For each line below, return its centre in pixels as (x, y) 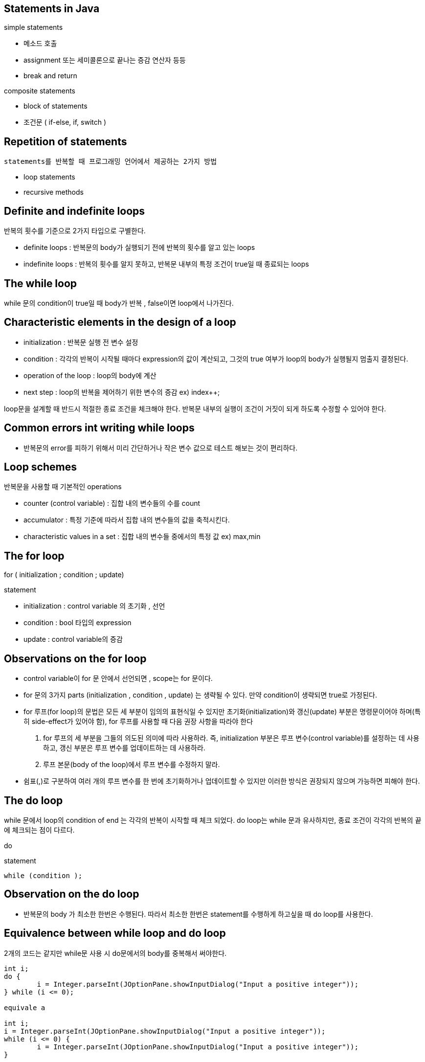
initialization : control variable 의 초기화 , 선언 (94, 606)
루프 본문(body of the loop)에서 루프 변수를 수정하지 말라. (132, 765)
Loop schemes (40, 467)
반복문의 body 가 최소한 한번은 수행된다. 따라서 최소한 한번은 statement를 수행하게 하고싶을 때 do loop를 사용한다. (198, 914)
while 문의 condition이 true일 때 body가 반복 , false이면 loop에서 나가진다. (119, 303)
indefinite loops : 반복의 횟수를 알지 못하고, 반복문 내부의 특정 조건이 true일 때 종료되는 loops (166, 264)
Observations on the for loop (75, 658)
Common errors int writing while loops (99, 428)
